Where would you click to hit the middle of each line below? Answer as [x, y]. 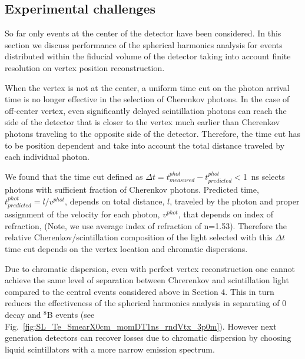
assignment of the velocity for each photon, [82, 214]
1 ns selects [264, 176]
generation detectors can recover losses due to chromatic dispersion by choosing [148, 338]
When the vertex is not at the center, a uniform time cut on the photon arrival [147, 87]
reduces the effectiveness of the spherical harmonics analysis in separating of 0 [146, 303]
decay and [23, 314]
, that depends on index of [226, 214]
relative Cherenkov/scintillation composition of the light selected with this [139, 237]
